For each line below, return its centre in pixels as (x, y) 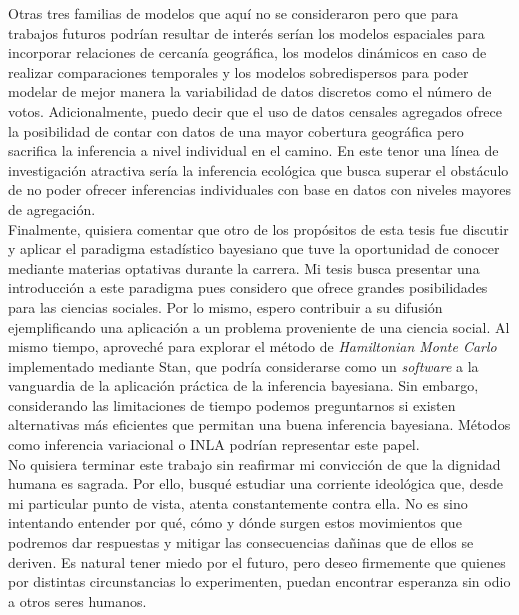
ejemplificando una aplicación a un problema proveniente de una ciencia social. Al (259, 326)
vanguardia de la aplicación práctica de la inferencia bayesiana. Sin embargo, (243, 385)
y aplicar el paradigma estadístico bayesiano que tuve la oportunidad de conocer (254, 248)
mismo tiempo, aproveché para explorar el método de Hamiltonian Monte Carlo (252, 346)
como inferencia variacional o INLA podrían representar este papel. (214, 444)
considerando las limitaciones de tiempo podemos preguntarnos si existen (232, 404)
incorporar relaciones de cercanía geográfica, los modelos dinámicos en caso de (247, 52)
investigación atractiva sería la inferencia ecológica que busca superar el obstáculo (258, 169)
